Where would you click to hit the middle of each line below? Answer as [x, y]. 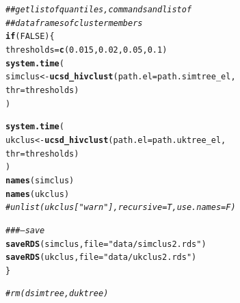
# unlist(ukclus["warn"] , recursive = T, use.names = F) [121, 208]
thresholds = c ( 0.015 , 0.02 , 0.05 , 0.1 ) [86, 50]
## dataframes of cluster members [74, 23]
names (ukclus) [38, 194]
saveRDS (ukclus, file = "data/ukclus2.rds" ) [101, 258]
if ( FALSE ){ [30, 37]
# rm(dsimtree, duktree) [57, 294]
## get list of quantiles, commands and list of [99, 10]
